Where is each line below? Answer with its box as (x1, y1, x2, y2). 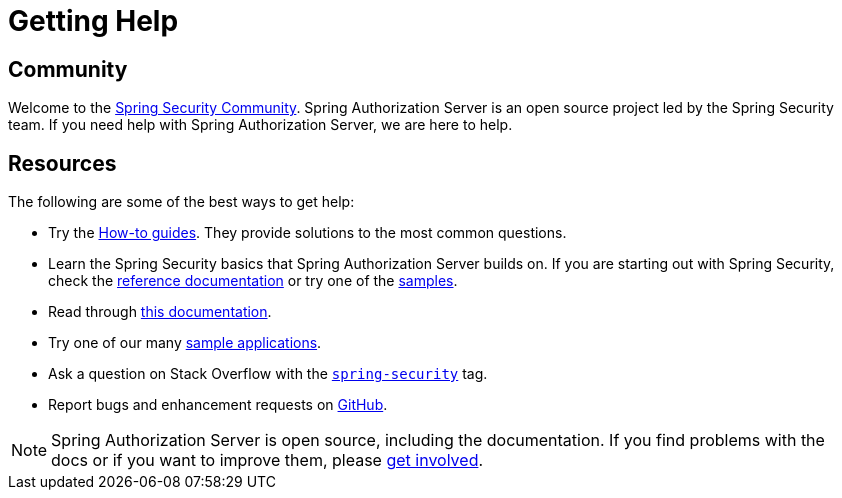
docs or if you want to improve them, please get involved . (51, 450, 484, 471)
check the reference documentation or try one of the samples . (48, 272, 458, 290)
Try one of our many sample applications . (48, 334, 322, 352)
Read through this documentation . (48, 303, 272, 321)
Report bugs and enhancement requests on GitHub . (48, 396, 388, 414)
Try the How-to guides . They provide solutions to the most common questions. (48, 224, 567, 242)
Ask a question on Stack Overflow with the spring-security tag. (48, 365, 488, 383)
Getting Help (8, 4, 179, 38)
